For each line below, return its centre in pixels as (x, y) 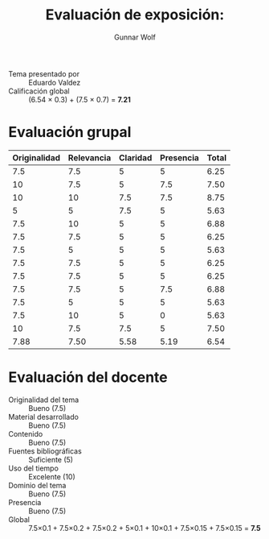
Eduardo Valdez (55, 82)
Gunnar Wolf (135, 37)
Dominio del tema (37, 485)
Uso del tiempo (33, 468)
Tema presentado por (44, 73)
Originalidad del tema (44, 400)
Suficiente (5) (51, 459)
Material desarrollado (43, 417)
